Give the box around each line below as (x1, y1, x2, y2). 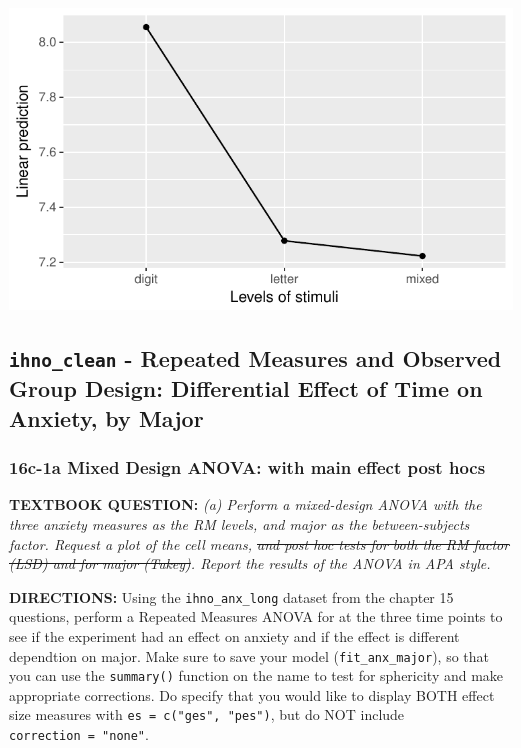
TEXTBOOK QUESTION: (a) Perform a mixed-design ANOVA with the (9, 494, 482, 515)
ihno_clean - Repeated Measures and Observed (9, 343, 502, 374)
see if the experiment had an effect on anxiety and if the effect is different (9, 625, 460, 646)
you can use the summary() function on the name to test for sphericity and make (9, 665, 504, 686)
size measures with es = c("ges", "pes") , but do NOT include (9, 704, 405, 725)
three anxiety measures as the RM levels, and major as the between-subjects (9, 513, 470, 534)
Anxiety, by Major (9, 402, 204, 433)
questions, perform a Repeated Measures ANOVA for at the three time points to (9, 606, 503, 627)
